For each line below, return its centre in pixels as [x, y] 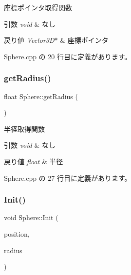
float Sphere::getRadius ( [41, 96]
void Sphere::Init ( [31, 217]
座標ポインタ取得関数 [38, 7]
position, [17, 233]
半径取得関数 [24, 129]
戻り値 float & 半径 [34, 161]
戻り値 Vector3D [29, 40]
